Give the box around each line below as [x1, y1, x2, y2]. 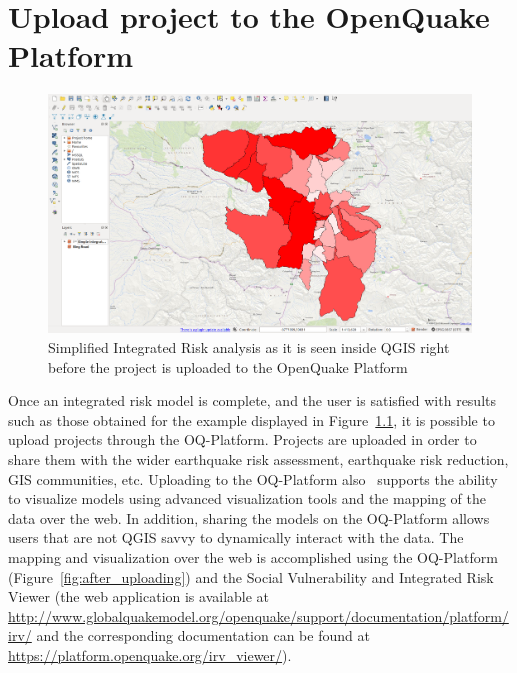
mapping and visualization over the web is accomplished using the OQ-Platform [8, 546, 498, 567]
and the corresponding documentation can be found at [36, 625, 370, 646]
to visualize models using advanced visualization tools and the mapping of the [8, 488, 486, 509]
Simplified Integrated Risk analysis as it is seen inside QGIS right [48, 337, 450, 358]
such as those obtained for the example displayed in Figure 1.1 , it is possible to [8, 409, 495, 430]
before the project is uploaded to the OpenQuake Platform [48, 356, 408, 377]
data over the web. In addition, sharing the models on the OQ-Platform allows [8, 507, 490, 528]
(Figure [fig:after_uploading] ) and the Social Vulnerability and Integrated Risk [8, 566, 494, 587]
